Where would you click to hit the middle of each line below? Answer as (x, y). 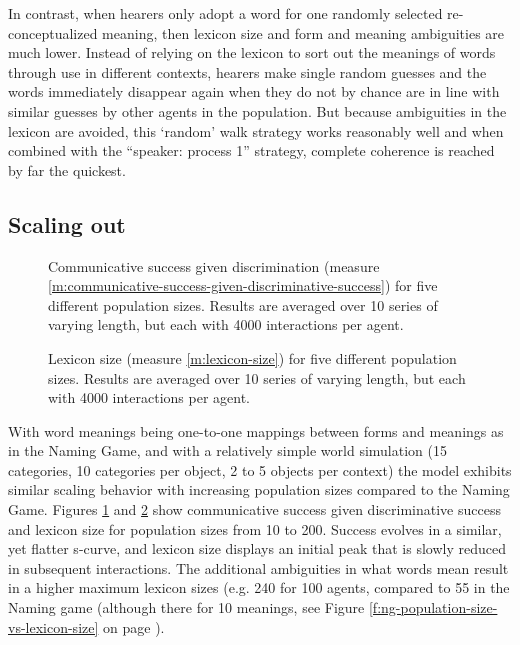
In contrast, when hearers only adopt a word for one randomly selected (225, 13)
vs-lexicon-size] (53, 626)
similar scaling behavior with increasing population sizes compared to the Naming (259, 489)
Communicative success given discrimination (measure (214, 265)
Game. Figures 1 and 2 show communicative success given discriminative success (254, 509)
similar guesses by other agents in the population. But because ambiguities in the (257, 110)
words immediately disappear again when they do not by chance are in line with (254, 91)
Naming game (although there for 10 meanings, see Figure (186, 607)
